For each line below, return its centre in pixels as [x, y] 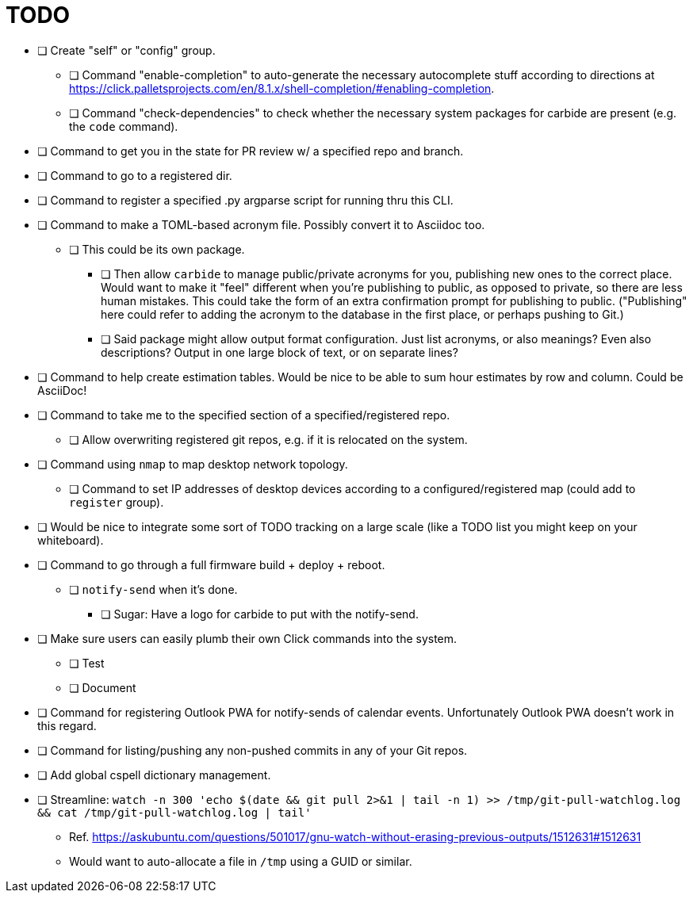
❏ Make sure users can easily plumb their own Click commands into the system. [247, 638]
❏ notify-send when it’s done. [153, 589]
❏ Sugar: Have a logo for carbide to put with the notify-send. [260, 614]
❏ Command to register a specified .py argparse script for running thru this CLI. [245, 200]
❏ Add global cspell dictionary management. [154, 775]
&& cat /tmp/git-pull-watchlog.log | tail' [174, 812]
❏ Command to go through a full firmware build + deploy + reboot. [211, 564]
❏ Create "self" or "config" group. [126, 50]
